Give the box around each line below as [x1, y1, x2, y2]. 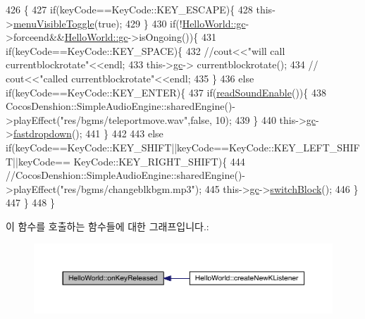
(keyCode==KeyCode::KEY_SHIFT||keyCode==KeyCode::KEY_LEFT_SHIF [11, 139, 360, 154]
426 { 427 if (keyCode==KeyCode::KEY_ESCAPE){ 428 [6, 2, 253, 16]
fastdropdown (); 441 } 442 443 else [13, 126, 163, 141]
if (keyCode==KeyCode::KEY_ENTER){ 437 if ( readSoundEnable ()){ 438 [6, 85, 326, 99]
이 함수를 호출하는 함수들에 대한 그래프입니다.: [6, 218, 209, 233]
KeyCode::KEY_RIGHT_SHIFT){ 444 [73, 154, 245, 168]
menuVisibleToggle [13, 15, 94, 30]
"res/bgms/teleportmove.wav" [60, 112, 188, 127]
